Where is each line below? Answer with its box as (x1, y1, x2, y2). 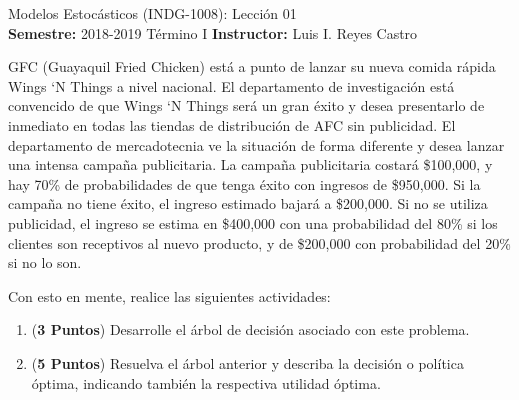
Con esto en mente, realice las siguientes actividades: (8, 285, 331, 306)
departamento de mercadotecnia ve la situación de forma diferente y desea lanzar (8, 134, 505, 155)
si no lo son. (8, 252, 82, 273)
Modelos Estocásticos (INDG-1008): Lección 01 (8, 3, 297, 23)
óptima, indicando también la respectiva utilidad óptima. (31, 372, 381, 393)
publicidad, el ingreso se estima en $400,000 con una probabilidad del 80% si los (8, 212, 498, 233)
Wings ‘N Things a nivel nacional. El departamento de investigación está (8, 75, 455, 96)
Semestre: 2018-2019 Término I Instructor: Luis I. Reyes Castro (8, 22, 418, 43)
